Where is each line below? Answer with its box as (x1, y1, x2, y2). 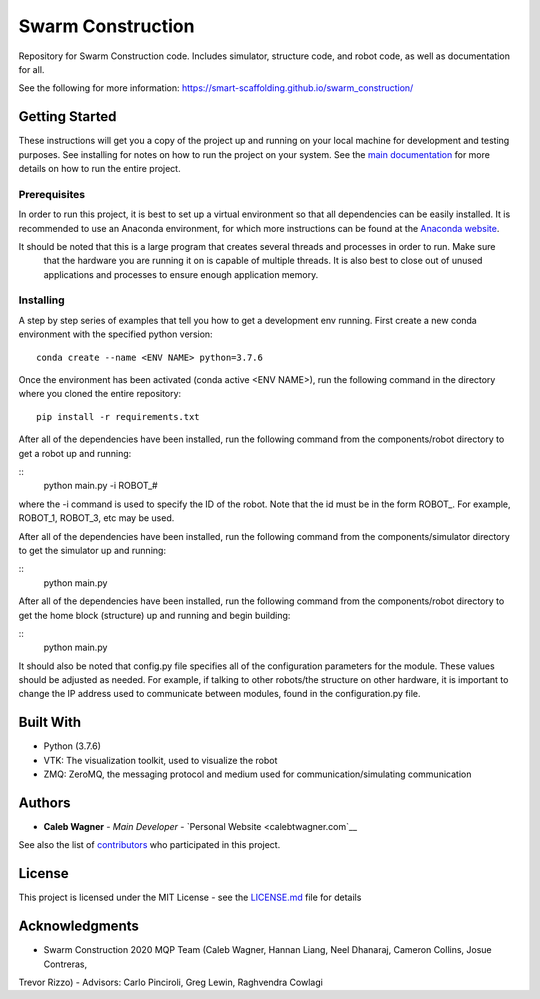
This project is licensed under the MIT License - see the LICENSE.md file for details (18, 891, 362, 904)
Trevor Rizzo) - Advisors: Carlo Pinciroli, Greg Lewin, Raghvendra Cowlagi (18, 976, 324, 989)
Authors (18, 794, 71, 811)
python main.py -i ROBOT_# (43, 480, 159, 492)
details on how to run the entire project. (18, 163, 181, 175)
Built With (18, 714, 82, 731)
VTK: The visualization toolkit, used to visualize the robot (43, 754, 278, 766)
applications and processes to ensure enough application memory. (43, 268, 319, 280)
